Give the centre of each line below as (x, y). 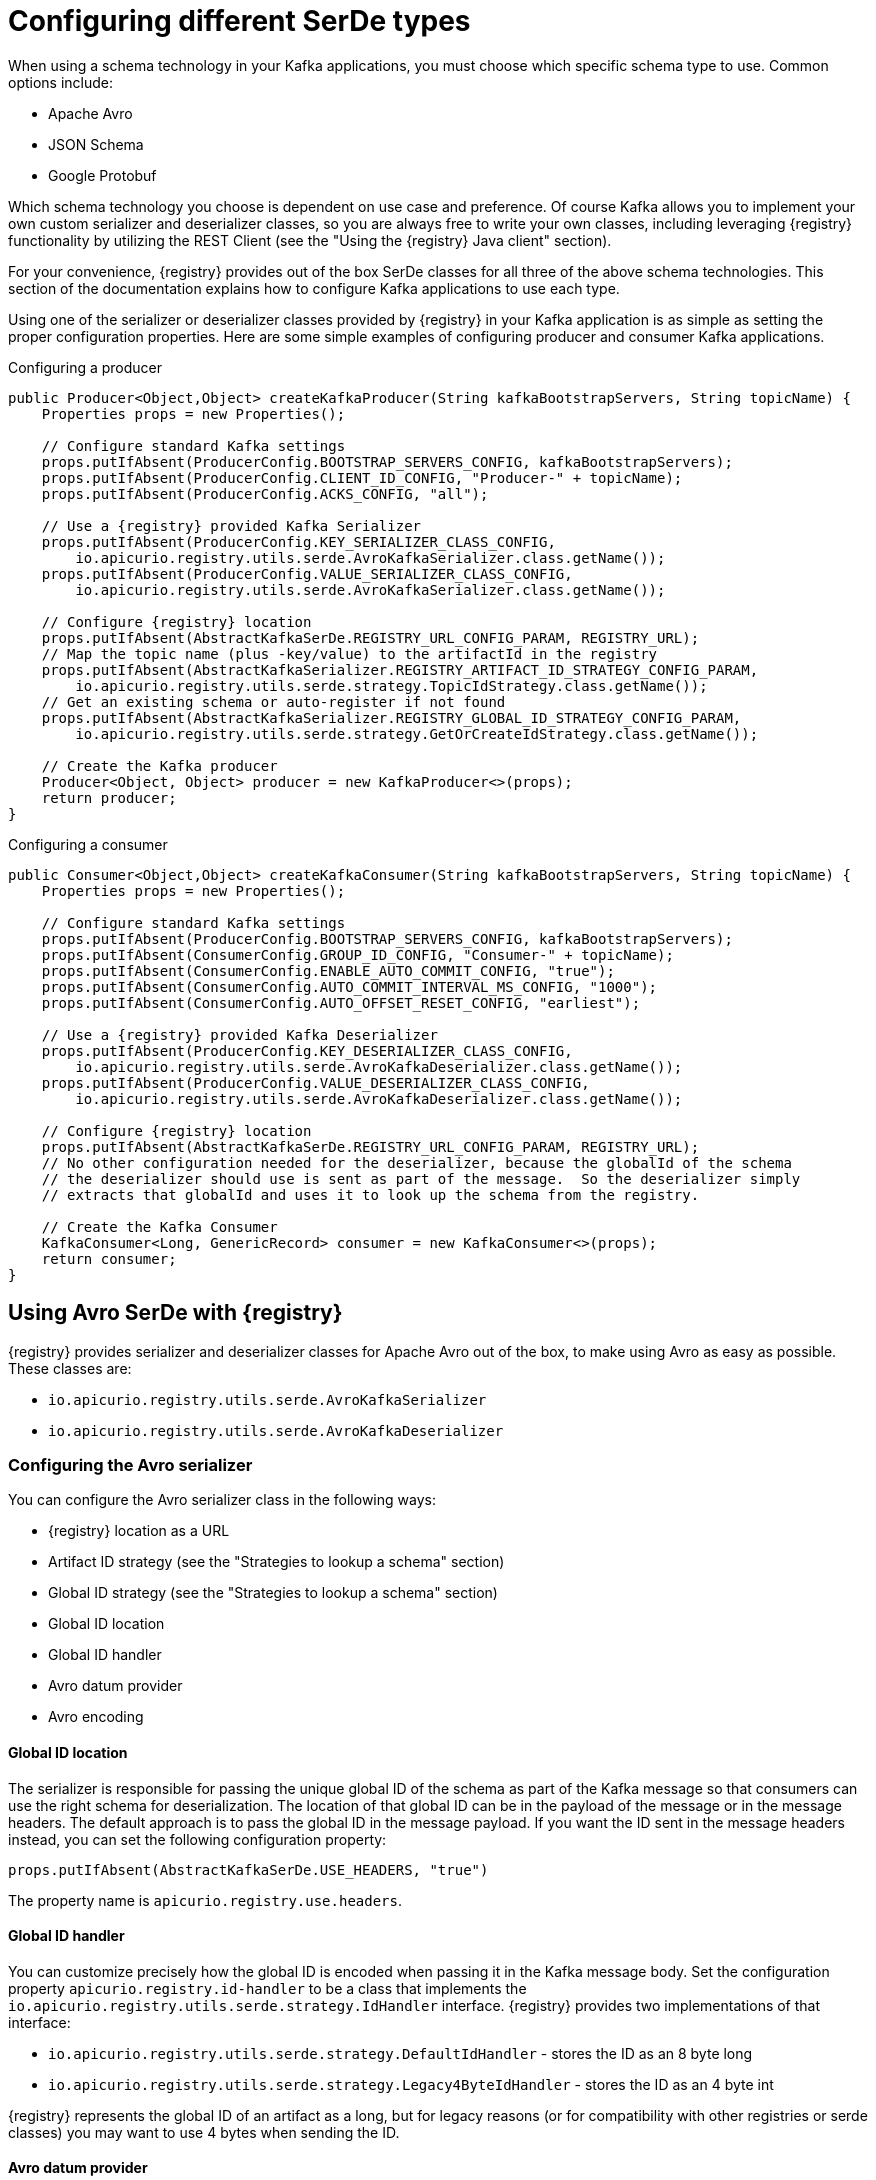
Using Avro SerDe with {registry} (175, 1313)
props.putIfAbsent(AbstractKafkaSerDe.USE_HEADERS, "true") (248, 1869)
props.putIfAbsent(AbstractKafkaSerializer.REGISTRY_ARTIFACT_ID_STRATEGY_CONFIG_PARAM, (400, 669)
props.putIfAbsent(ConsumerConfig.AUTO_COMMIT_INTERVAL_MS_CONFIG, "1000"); (349, 986)
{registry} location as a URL (139, 1531)
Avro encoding (96, 1717)
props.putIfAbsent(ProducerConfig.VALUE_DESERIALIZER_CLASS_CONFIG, (315, 1082)
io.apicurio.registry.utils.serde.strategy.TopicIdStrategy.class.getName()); (391, 685)
